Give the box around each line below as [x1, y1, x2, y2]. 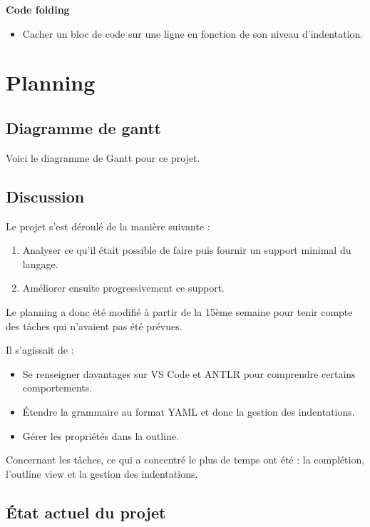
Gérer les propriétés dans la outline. [22, 428, 179, 443]
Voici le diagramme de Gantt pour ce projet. [6, 150, 200, 165]
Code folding [6, 2, 70, 16]
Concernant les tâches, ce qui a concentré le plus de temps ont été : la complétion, [6, 452, 365, 467]
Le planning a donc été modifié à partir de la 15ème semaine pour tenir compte [6, 304, 353, 319]
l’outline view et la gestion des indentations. [6, 466, 198, 481]
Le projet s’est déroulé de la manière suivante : [6, 218, 210, 233]
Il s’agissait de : [6, 342, 74, 357]
